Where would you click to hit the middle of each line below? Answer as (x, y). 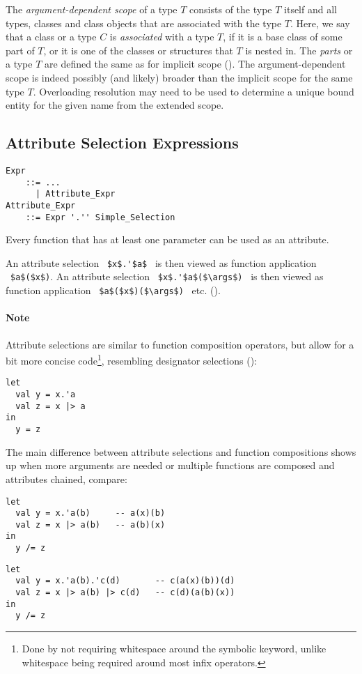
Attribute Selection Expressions (122, 143)
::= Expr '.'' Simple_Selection (100, 217)
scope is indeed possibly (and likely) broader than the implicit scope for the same (179, 77)
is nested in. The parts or (299, 50)
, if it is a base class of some (283, 37)
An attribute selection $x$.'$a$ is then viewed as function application (161, 262)
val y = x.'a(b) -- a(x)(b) (90, 513)
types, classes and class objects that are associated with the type (144, 23)
